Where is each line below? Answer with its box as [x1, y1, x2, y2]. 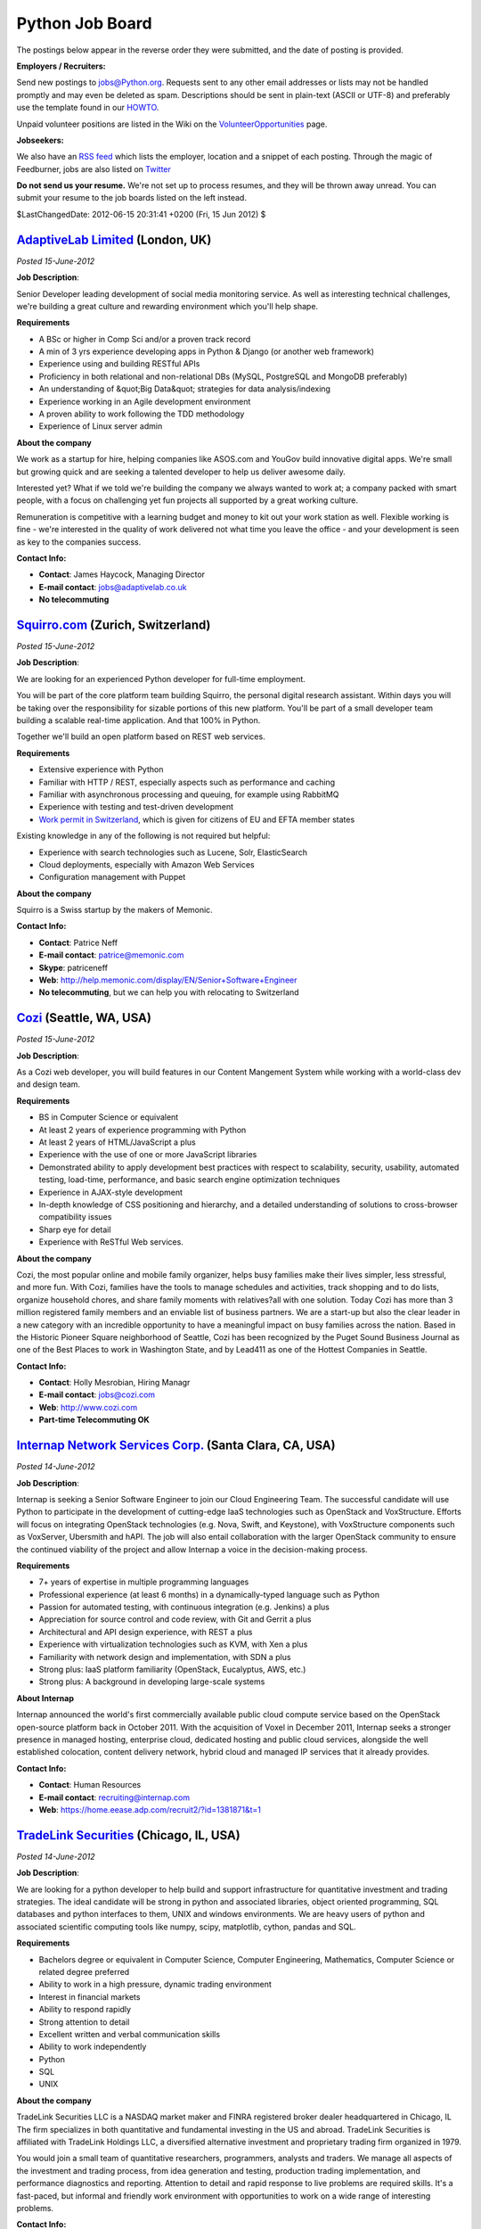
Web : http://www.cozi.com [38, 1402, 138, 1412]
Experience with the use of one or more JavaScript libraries [38, 1149, 257, 1160]
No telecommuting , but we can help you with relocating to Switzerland [38, 987, 299, 998]
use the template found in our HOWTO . [16, 103, 159, 113]
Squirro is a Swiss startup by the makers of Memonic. [16, 905, 213, 916]
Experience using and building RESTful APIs [38, 358, 200, 369]
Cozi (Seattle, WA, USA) [16, 1010, 151, 1025]
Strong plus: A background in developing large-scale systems [38, 1676, 265, 1687]
